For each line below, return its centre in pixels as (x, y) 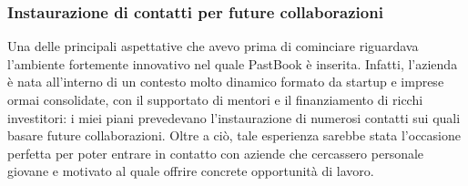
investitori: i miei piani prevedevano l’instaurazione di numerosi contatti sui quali (234, 117)
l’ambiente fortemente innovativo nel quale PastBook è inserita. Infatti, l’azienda (233, 63)
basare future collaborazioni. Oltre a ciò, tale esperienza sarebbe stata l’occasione (234, 135)
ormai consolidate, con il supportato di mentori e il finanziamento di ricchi (215, 99)
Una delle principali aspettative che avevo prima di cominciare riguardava (213, 46)
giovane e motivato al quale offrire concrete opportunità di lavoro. (191, 171)
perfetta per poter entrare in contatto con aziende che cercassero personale (216, 153)
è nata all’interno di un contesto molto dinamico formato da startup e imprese (226, 82)
